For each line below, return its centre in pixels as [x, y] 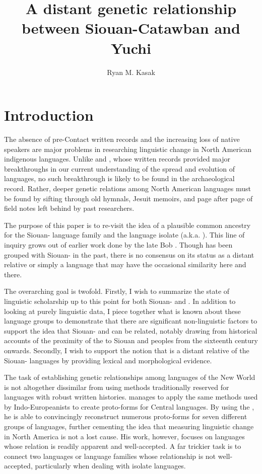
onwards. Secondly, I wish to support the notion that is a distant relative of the [127, 350]
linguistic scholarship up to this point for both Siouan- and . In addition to [120, 301]
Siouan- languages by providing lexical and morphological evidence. [108, 360]
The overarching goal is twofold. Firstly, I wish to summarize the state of [117, 291]
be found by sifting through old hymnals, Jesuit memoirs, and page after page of [128, 198]
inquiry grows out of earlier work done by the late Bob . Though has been [118, 244]
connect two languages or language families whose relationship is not [110, 456]
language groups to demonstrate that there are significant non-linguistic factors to [131, 321]
